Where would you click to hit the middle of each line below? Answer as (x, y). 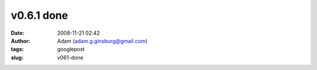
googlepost (71, 49)
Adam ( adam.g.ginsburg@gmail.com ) (102, 41)
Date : (18, 33)
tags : (17, 49)
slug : (17, 57)
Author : (21, 41)
